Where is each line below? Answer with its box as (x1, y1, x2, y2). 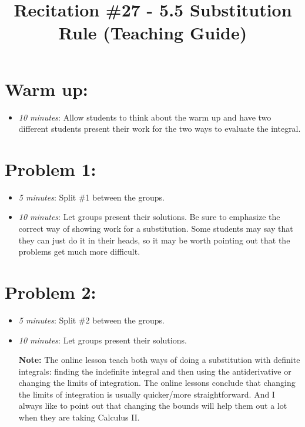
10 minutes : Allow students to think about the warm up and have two (18, 111, 272, 123)
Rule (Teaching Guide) (58, 21, 247, 45)
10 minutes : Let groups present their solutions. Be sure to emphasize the (18, 211, 280, 223)
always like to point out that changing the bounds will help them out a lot (18, 399, 287, 412)
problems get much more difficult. (18, 245, 140, 258)
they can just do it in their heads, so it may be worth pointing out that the (18, 233, 290, 246)
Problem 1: (5, 156, 96, 181)
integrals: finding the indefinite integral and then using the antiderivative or (18, 365, 291, 377)
